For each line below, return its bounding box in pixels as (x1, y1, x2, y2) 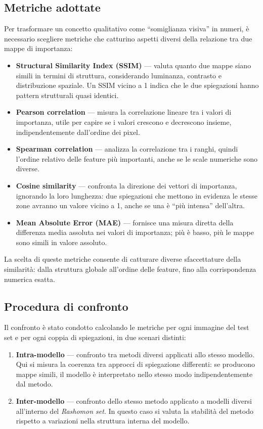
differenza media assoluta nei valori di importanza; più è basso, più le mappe (16, 227, 254, 237)
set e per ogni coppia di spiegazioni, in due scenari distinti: (4, 332, 186, 343)
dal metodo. (16, 378, 53, 389)
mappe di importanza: (4, 43, 73, 54)
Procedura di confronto (4, 298, 128, 314)
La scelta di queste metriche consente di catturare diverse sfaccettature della (4, 254, 241, 264)
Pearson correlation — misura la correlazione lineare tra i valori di (16, 107, 232, 117)
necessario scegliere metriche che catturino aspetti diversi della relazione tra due (4, 33, 252, 43)
